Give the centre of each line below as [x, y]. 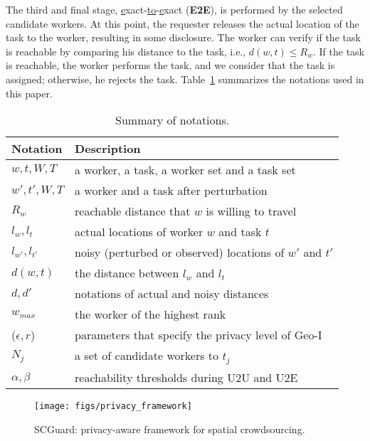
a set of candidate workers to [147, 356]
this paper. [29, 93]
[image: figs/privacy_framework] [113, 407]
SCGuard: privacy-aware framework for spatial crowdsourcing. [170, 429]
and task [240, 232]
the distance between [127, 273]
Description [108, 149]
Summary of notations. [173, 120]
